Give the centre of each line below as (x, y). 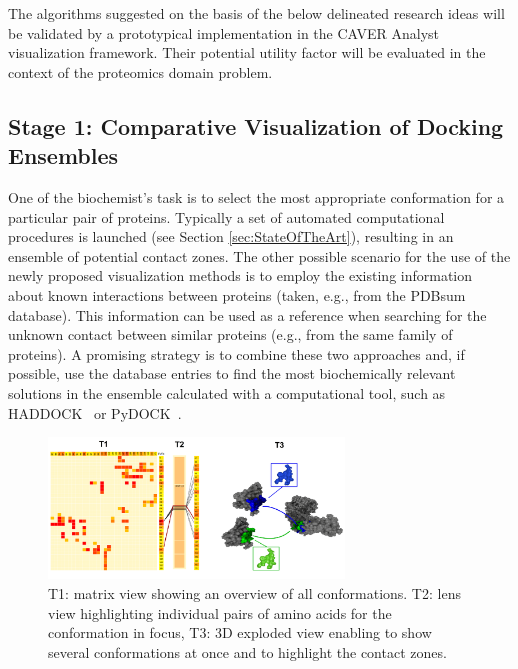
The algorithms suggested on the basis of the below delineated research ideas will (256, 13)
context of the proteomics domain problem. (140, 71)
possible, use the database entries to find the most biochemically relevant (232, 373)
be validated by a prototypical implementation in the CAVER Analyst (224, 32)
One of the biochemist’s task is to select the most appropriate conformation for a (256, 196)
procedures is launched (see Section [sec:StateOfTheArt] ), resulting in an (231, 236)
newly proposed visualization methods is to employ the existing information (240, 275)
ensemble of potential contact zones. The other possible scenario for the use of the (259, 255)
